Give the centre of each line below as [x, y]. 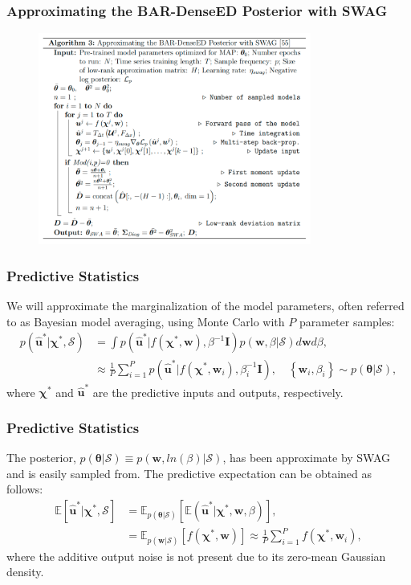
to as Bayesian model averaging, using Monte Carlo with [146, 321]
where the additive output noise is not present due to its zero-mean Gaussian [196, 556]
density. [25, 572]
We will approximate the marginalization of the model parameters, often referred [205, 306]
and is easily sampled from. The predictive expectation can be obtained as [189, 473]
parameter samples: [347, 321]
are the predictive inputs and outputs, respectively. [218, 392]
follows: [25, 489]
